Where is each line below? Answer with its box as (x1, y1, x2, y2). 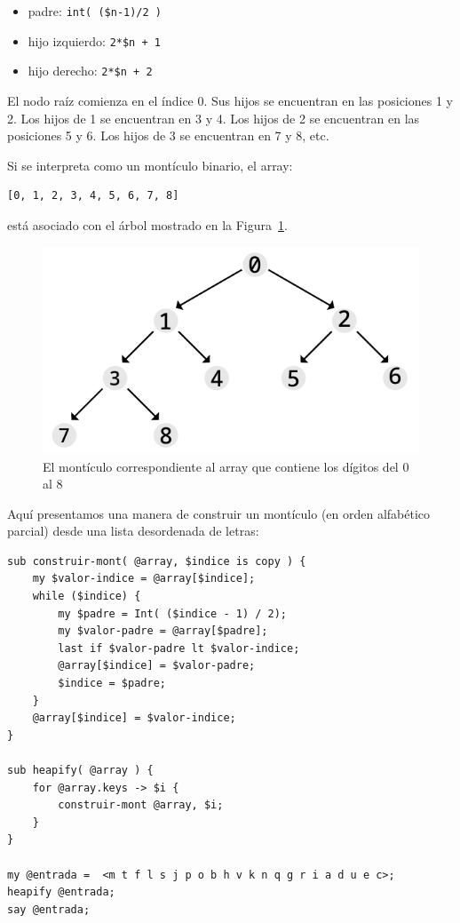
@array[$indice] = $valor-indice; (32, 712, 236, 725)
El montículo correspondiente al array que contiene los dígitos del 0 (43, 457, 409, 475)
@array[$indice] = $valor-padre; (58, 659, 256, 672)
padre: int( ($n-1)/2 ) (28, 2, 163, 20)
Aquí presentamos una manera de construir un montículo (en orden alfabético (7, 504, 431, 522)
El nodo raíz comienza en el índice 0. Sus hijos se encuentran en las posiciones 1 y (7, 91, 453, 109)
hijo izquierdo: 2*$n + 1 (28, 31, 161, 50)
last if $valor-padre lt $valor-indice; (58, 641, 300, 655)
